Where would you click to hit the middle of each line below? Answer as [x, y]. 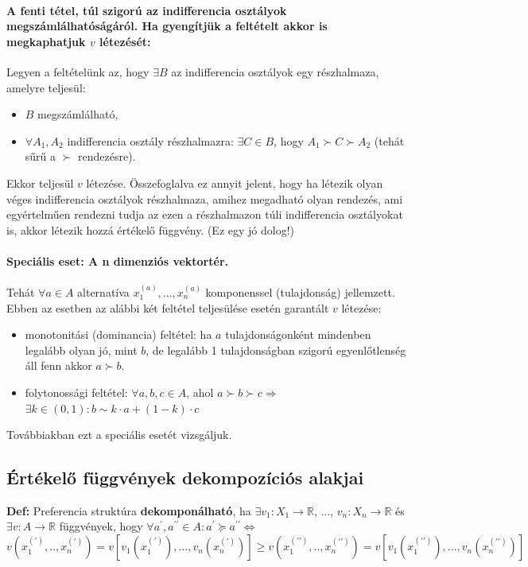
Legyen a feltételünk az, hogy [78, 71]
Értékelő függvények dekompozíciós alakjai [185, 478]
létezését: [125, 41]
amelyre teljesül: [46, 87]
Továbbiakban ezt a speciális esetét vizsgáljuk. [119, 435]
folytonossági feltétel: [76, 392]
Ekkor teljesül [40, 183]
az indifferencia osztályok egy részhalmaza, [275, 71]
